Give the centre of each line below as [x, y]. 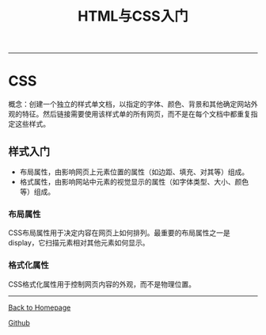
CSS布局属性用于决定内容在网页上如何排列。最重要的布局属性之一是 [120, 233]
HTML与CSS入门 [133, 16]
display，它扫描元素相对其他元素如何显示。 [79, 243]
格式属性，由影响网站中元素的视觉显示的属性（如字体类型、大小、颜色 [134, 181]
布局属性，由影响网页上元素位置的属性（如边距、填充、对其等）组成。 [134, 172]
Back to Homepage [40, 307]
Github [19, 322]
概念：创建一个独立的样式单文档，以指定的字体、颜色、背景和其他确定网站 [129, 105]
